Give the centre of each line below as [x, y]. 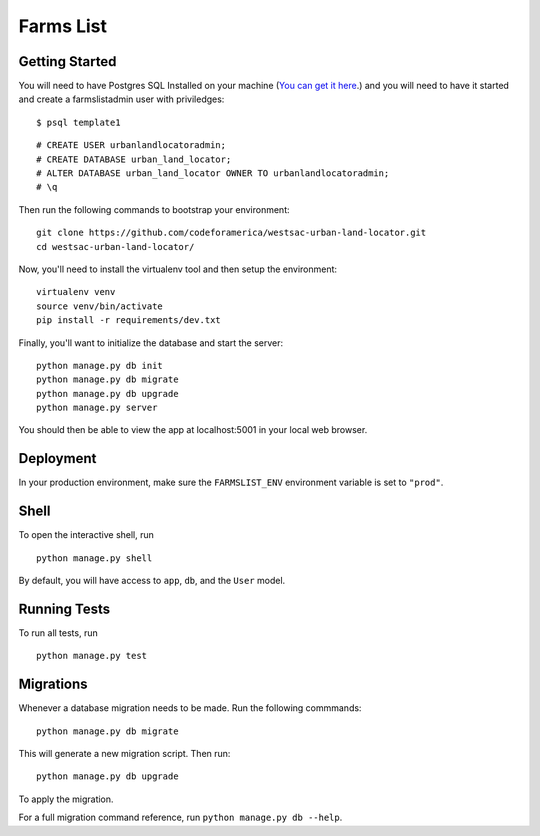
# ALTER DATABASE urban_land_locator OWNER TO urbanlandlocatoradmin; [213, 173]
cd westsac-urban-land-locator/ [115, 246]
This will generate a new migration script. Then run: [124, 754]
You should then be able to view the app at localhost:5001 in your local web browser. [193, 430]
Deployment [57, 458]
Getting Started [67, 61]
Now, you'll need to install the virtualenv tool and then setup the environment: [178, 269]
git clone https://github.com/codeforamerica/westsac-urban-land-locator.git [231, 233]
